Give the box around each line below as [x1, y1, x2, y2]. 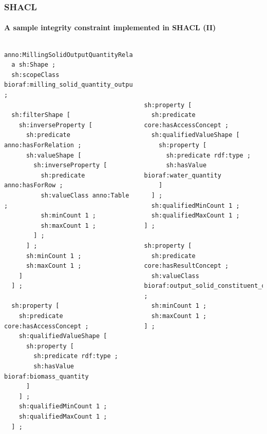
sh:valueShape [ [26, 151, 82, 159]
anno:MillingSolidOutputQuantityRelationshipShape [4, 51, 181, 58]
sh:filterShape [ [11, 111, 70, 119]
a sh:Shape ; [11, 61, 56, 69]
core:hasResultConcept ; [144, 262, 229, 270]
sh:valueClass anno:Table [41, 191, 129, 199]
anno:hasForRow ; [4, 182, 63, 189]
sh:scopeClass [11, 71, 60, 78]
